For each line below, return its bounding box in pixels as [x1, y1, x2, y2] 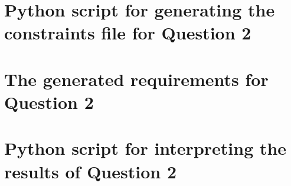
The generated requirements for [4, 67, 269, 91]
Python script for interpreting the [4, 136, 287, 160]
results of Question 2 [4, 159, 176, 183]
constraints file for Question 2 [4, 21, 251, 45]
